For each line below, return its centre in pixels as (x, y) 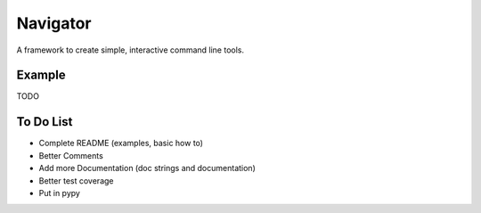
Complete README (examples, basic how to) (121, 143)
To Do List (45, 122)
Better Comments (71, 155)
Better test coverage (76, 180)
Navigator (54, 23)
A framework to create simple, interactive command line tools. (130, 50)
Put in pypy (59, 193)
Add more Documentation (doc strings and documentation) (147, 168)
